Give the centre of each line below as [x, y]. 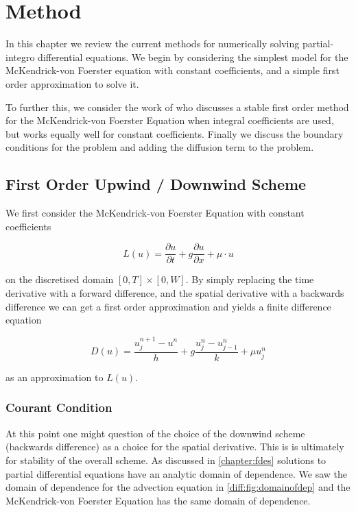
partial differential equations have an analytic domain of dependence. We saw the [177, 473]
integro [20, 57]
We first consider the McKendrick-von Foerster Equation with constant [155, 213]
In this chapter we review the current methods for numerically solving [153, 44]
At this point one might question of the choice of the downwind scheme [155, 433]
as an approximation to [55, 377]
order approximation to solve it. [72, 83]
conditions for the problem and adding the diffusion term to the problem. [160, 147]
